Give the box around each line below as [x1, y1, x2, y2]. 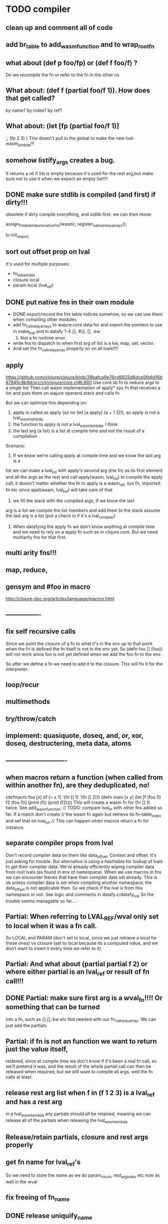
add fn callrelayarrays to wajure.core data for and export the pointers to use [12, 322, 163, 329]
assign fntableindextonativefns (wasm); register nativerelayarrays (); [5, 221, 128, 228]
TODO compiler [5, 3, 71, 15]
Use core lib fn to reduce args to [93, 379, 160, 385]
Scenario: [5, 443, 25, 449]
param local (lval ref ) [12, 282, 54, 290]
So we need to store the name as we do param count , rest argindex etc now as [5, 1172, 160, 1179]
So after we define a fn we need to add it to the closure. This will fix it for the [5, 660, 163, 667]
